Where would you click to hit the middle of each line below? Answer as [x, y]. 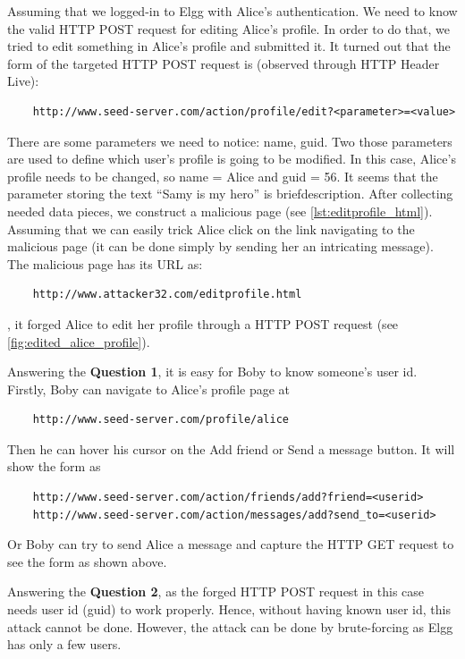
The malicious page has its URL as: [105, 263]
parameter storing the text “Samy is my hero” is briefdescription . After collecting [230, 194]
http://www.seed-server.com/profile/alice [161, 420]
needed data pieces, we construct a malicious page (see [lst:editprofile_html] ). [220, 211]
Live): [23, 81]
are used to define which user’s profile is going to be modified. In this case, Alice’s [232, 159]
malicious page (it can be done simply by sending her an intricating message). [220, 246]
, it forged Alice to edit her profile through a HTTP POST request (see [203, 323]
